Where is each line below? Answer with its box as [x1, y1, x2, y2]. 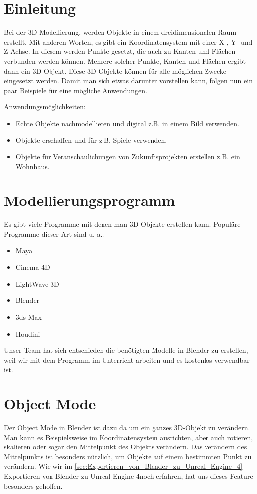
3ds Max [15, 311, 42, 322]
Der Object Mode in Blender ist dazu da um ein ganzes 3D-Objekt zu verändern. [4, 422, 250, 433]
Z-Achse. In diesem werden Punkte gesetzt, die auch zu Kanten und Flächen [4, 46, 236, 56]
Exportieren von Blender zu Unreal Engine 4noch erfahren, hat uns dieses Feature [4, 471, 253, 481]
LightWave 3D [15, 278, 59, 289]
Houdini [15, 328, 40, 339]
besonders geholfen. [4, 480, 63, 491]
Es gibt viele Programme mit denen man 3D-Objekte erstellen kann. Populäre [4, 219, 241, 229]
